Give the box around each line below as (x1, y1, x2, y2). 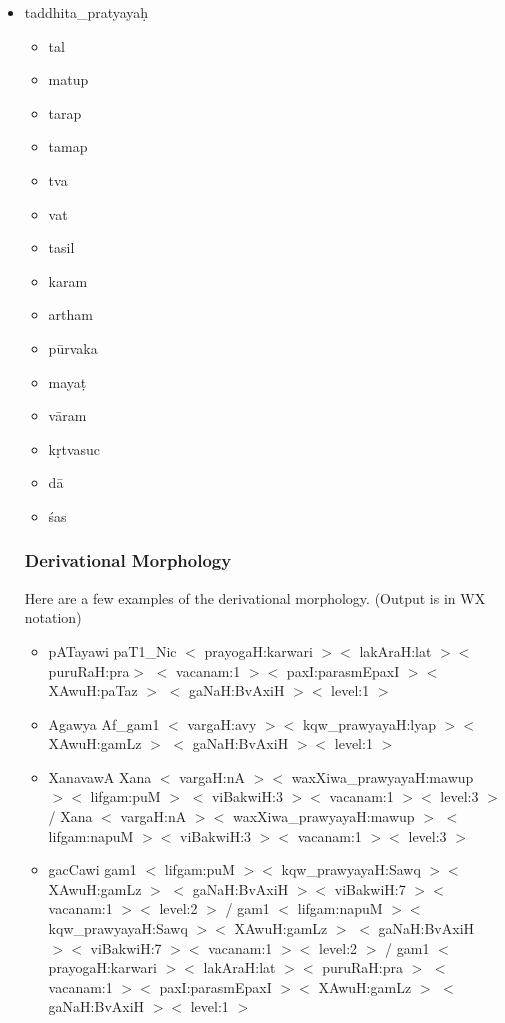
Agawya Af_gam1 (48, 713, 160, 734)
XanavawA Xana (48, 766, 152, 787)
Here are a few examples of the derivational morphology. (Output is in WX (24, 587, 486, 608)
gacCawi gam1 (48, 859, 137, 880)
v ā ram (48, 405, 87, 426)
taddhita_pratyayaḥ (24, 2, 149, 22)
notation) (24, 607, 82, 628)
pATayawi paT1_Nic (48, 640, 177, 661)
